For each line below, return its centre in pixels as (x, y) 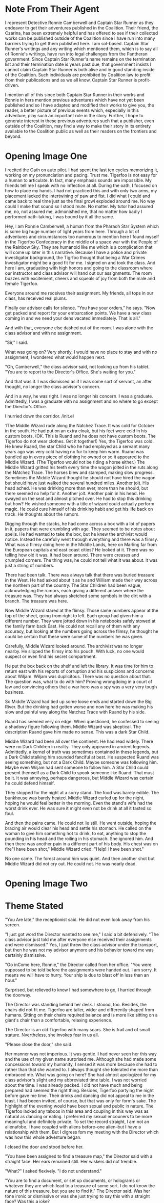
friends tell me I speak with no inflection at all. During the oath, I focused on (81, 185)
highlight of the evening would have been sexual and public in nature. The (79, 1106)
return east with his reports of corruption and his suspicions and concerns (80, 671)
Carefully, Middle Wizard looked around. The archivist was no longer (74, 646)
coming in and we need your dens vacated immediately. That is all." (73, 318)
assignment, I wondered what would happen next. (55, 357)
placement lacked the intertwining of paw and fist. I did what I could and (78, 196)
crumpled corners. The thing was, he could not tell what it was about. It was (81, 560)
